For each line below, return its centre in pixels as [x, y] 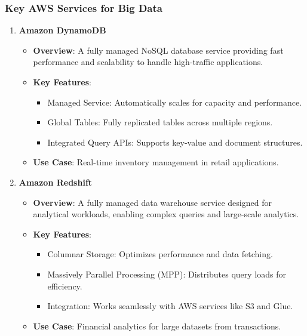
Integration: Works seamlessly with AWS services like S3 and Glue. [170, 306]
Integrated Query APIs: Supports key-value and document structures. [175, 142]
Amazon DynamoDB [62, 30]
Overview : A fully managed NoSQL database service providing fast [158, 50]
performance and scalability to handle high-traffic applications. [148, 62]
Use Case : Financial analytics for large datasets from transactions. [157, 326]
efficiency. [65, 286]
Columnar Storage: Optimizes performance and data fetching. [160, 254]
